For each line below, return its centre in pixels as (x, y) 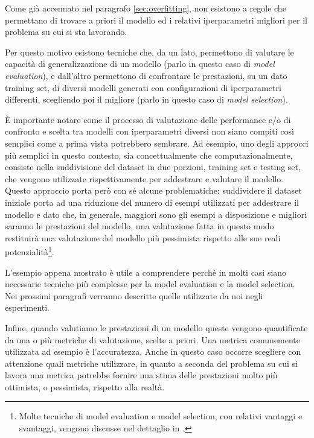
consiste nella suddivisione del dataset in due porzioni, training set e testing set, (153, 167)
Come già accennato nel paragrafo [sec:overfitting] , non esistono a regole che (146, 8)
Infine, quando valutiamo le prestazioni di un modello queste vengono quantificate (156, 327)
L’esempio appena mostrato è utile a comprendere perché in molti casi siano (146, 272)
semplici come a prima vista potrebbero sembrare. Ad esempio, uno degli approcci (157, 143)
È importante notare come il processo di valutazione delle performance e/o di (148, 119)
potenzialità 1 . (30, 251)
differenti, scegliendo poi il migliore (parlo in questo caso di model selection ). (146, 99)
